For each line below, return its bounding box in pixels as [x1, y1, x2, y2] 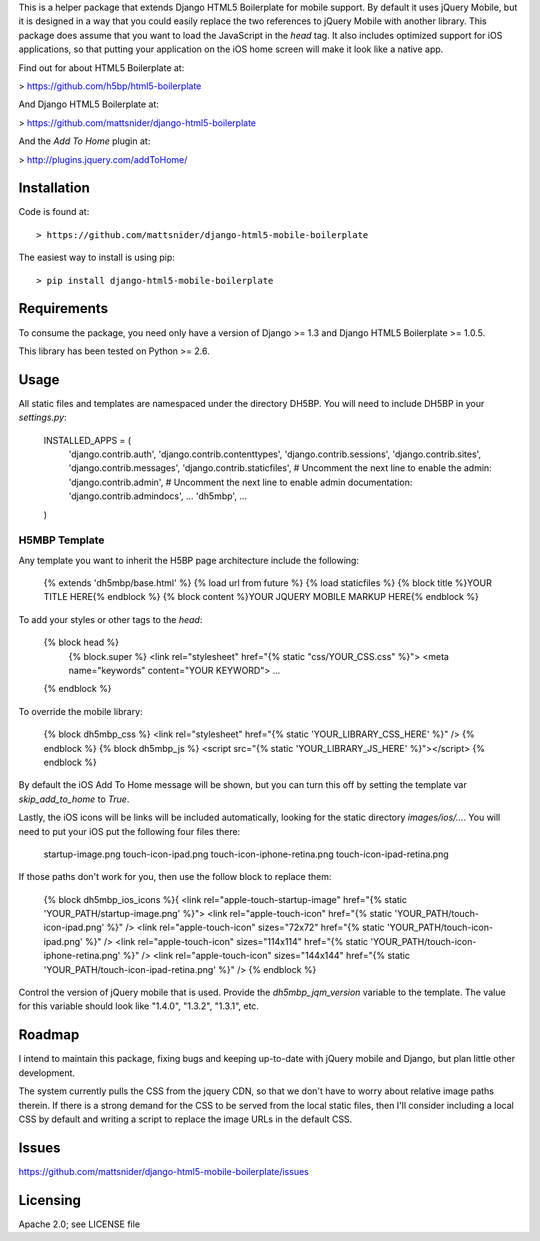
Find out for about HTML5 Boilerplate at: [18, 61, 185, 74]
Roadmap [18, 1026, 80, 1044]
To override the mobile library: [18, 705, 144, 717]
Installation [18, 180, 90, 197]
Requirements [18, 300, 109, 317]
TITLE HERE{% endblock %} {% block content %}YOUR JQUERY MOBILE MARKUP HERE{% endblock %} [43, 591, 479, 603]
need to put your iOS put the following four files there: [18, 825, 241, 837]
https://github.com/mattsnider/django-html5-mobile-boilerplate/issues [18, 1165, 309, 1177]
